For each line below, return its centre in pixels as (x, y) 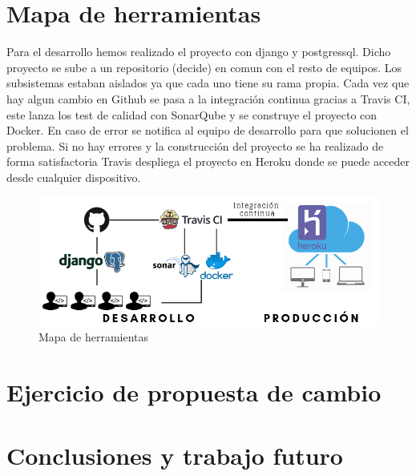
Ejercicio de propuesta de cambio (194, 392)
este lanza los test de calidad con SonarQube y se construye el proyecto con (192, 114)
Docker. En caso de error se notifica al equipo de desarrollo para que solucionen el (208, 130)
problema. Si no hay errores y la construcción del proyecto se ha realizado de (195, 145)
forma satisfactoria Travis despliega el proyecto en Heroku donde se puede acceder (208, 161)
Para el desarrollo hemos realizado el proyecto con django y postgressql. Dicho (199, 52)
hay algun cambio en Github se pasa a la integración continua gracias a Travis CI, (208, 98)
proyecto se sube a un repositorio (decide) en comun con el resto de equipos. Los (204, 67)
